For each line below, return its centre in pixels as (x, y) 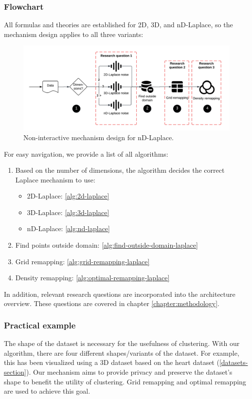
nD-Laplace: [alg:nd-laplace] (68, 228)
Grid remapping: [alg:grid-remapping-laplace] (82, 261)
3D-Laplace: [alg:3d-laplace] (68, 212)
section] (15, 372)
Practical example (40, 325)
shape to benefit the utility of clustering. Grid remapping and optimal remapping (125, 381)
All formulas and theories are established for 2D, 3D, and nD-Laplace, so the (118, 25)
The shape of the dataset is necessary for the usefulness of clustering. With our (122, 343)
